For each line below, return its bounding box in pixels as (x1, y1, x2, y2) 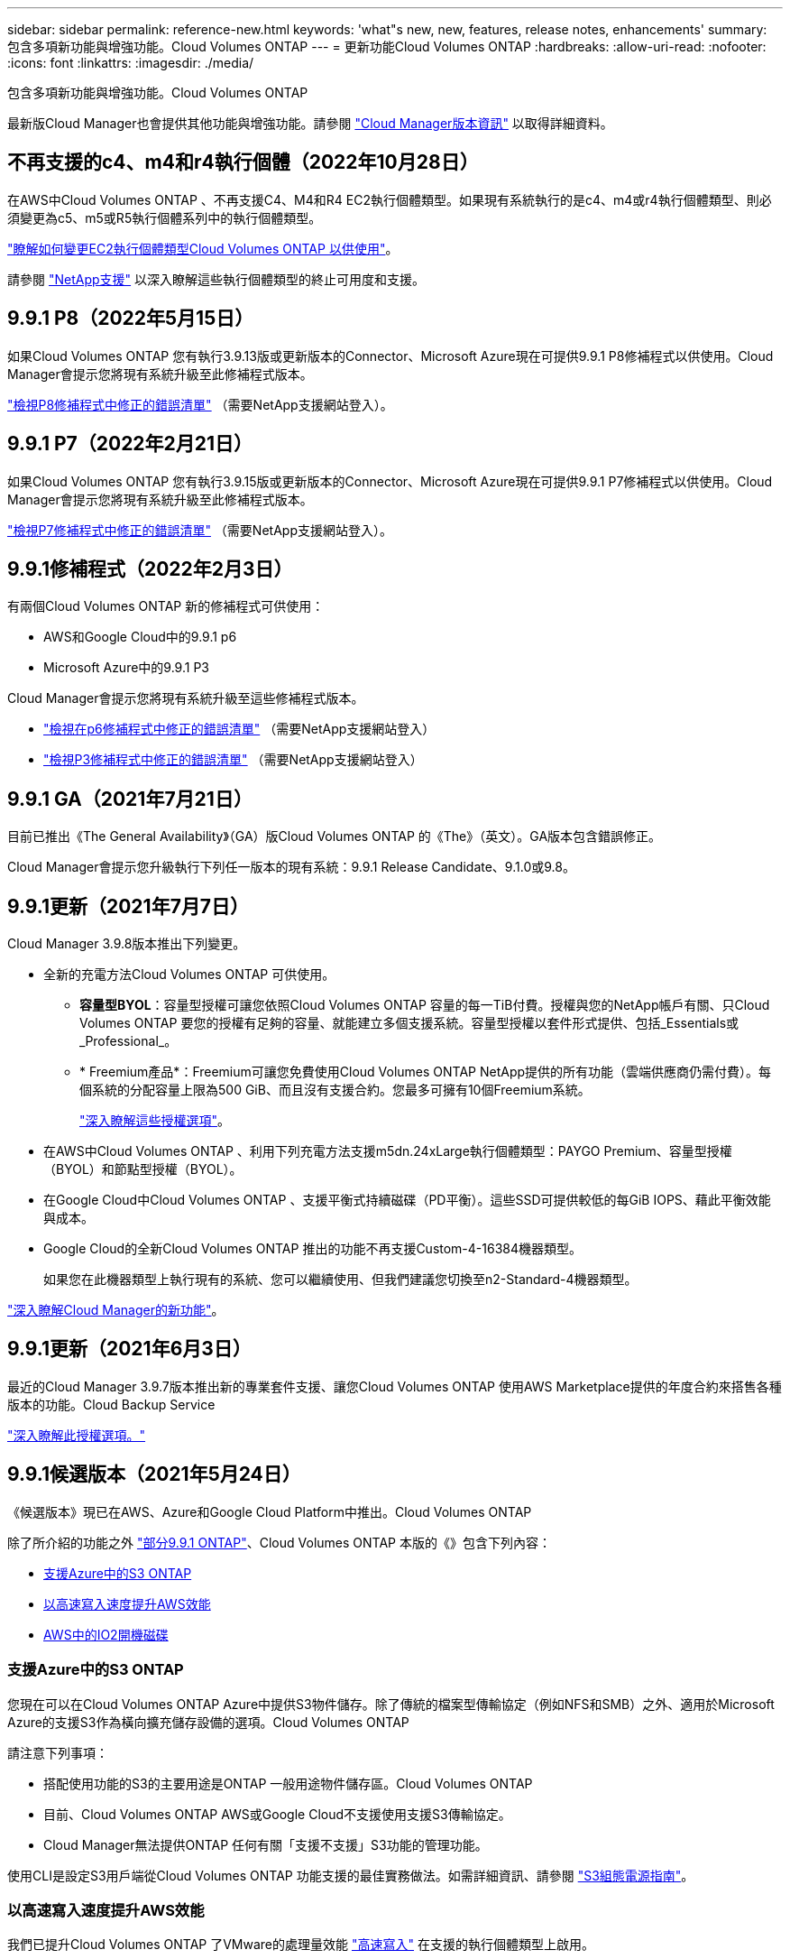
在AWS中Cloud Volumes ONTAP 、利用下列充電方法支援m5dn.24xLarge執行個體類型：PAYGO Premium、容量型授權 (43, 1143, 732, 1160)
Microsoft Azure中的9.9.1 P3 (43, 660, 209, 676)
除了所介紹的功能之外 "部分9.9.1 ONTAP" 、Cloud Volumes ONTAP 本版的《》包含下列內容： (7, 1534, 551, 1550)
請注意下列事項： (7, 1744, 108, 1760)
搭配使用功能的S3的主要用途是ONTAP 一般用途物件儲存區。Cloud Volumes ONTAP (43, 1775, 533, 1791)
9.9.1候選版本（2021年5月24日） (7, 1463, 301, 1486)
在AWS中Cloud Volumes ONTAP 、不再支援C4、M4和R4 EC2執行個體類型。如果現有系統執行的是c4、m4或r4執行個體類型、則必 (7, 191, 772, 208)
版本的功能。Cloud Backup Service (7, 1396, 216, 1412)
